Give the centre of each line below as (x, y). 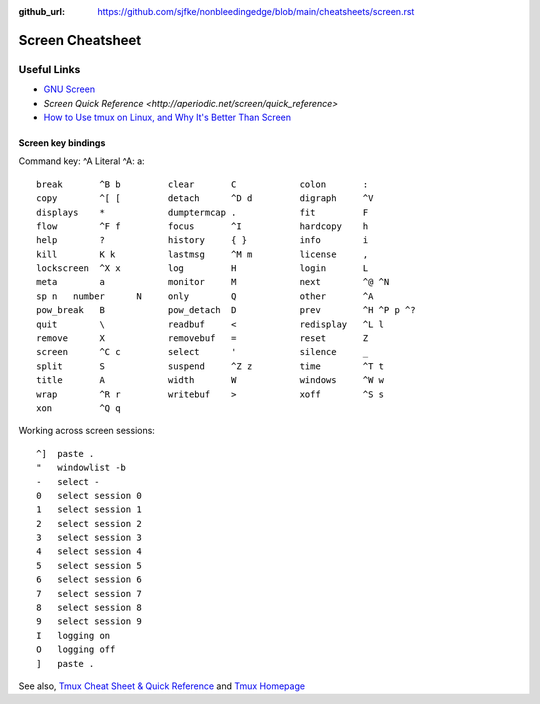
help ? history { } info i (202, 240)
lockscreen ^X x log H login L (202, 268)
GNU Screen (69, 89)
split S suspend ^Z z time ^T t (210, 366)
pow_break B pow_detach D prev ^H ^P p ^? (226, 310)
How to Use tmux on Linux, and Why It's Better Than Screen (167, 117)
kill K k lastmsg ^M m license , (202, 254)
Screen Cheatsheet (80, 40)
